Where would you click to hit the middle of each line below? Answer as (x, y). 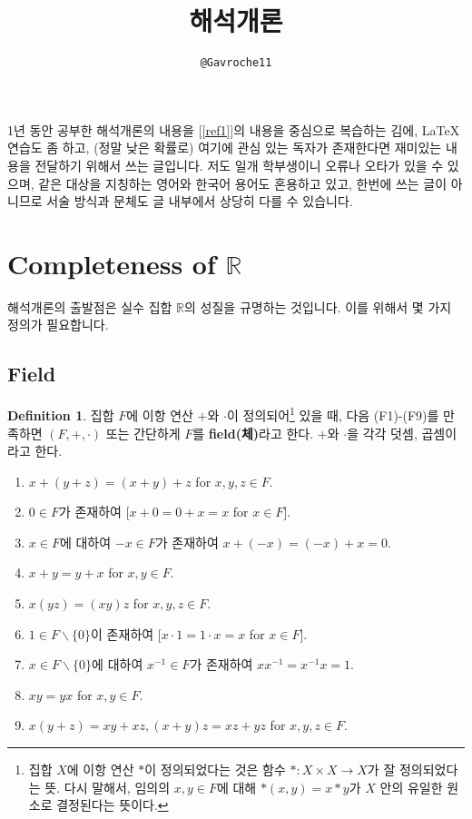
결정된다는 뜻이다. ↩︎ (113, 805)
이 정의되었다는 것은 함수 (215, 770)
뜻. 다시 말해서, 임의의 (108, 787)
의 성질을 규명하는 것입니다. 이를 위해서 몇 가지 (318, 306)
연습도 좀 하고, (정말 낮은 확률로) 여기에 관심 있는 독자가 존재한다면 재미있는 (225, 148)
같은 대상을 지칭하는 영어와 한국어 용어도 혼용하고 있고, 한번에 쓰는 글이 (243, 183)
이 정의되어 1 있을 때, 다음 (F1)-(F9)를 (333, 414)
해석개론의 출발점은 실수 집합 (90, 306)
